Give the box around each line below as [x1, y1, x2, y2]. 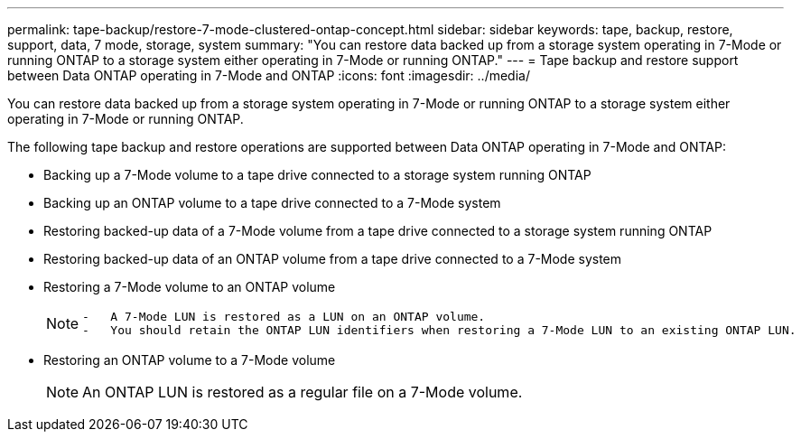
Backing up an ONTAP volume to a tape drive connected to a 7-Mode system [43, 195, 501, 210]
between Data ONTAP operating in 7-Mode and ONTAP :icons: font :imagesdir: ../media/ [7, 68, 530, 83]
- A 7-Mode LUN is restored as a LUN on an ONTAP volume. [82, 310, 486, 323]
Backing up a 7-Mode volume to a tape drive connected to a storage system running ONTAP [43, 167, 591, 182]
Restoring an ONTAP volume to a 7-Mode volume [43, 352, 336, 368]
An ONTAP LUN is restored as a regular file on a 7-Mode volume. [82, 383, 523, 401]
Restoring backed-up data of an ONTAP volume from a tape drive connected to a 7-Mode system [43, 251, 622, 266]
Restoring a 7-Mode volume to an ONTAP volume [43, 279, 336, 294]
